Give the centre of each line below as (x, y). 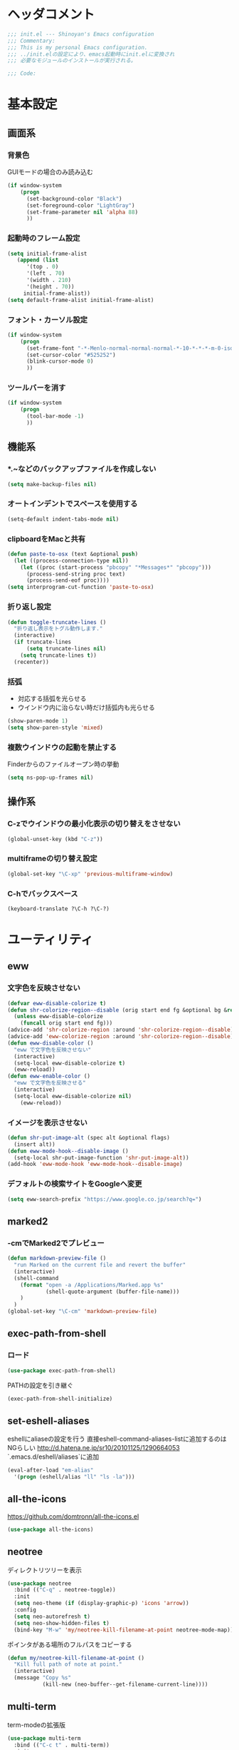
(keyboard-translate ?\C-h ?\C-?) (59, 909)
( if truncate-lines (43, 642)
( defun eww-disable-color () (51, 1043)
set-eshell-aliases (49, 1420)
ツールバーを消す (37, 388)
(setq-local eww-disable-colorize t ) (70, 1063)
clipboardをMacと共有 (47, 538)
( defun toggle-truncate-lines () (57, 622)
